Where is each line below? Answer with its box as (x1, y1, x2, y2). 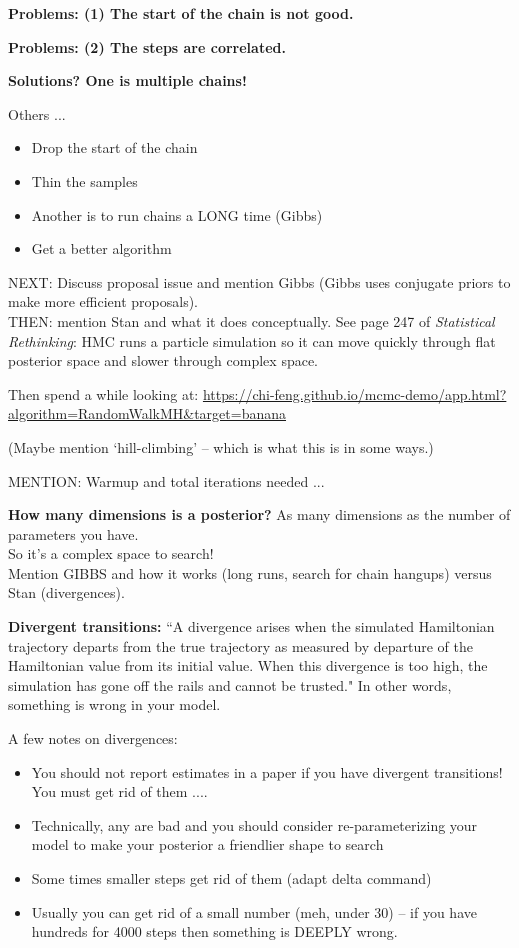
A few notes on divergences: (8, 728, 178, 749)
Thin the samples (31, 170, 138, 191)
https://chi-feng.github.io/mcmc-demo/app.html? (202, 383, 507, 404)
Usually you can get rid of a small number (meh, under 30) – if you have (31, 901, 477, 922)
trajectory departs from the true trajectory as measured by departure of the (8, 635, 473, 656)
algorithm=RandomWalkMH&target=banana (8, 403, 287, 424)
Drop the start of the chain (31, 137, 198, 158)
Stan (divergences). (8, 582, 125, 603)
